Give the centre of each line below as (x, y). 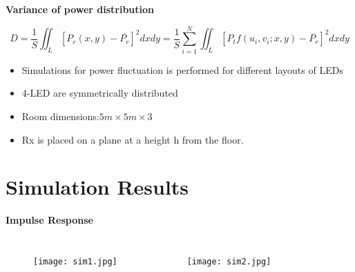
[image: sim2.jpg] (229, 261)
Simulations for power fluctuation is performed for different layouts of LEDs (182, 69)
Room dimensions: (60, 116)
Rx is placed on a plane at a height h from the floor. (133, 139)
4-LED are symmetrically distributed (100, 93)
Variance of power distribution (80, 9)
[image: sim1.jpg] (75, 261)
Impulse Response (49, 220)
